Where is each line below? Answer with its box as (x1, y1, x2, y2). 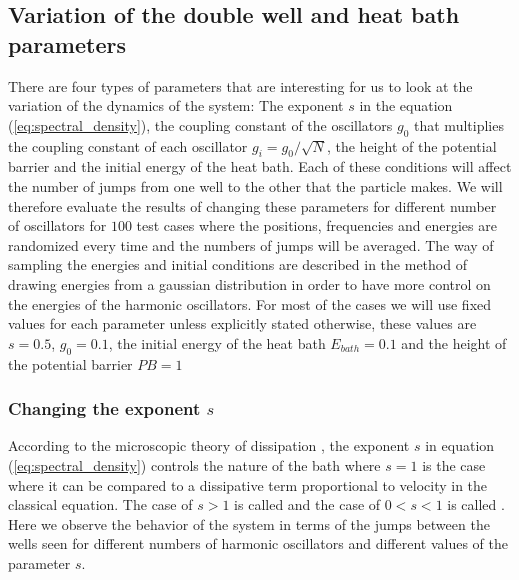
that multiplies (414, 114, 504, 135)
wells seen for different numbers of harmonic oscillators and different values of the (8, 533, 508, 554)
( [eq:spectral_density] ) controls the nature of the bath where (8, 454, 381, 475)
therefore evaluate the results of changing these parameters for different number (8, 195, 497, 216)
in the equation (359, 95, 453, 116)
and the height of (401, 332, 507, 353)
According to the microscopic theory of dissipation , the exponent (8, 435, 410, 456)
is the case (422, 454, 486, 475)
